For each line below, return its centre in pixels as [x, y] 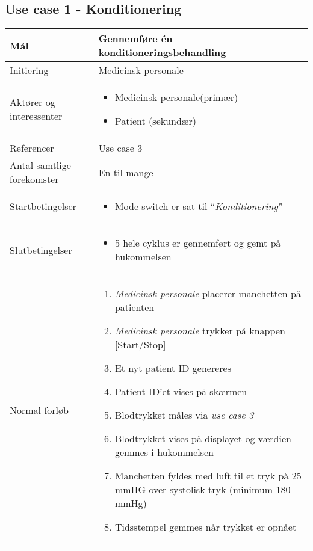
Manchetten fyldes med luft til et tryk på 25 [208, 476]
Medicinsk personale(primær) [176, 97]
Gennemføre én [135, 38]
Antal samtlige [40, 165]
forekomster [34, 179]
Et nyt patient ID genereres [173, 368]
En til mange [126, 172]
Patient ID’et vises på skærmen [181, 392]
